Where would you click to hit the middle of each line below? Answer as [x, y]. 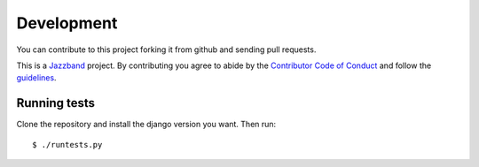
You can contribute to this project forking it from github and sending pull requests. [166, 49]
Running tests [56, 103]
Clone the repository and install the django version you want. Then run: [146, 125]
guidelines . [36, 78]
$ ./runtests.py [67, 144]
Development [67, 23]
